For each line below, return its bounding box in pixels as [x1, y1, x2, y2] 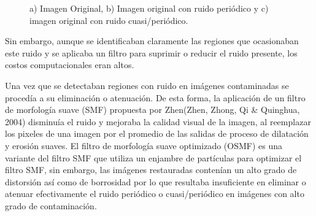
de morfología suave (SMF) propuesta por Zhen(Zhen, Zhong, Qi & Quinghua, [5, 103, 300, 116]
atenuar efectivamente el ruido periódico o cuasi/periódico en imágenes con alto [5, 187, 304, 200]
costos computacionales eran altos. [5, 58, 134, 71]
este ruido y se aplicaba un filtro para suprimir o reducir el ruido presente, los [5, 46, 298, 59]
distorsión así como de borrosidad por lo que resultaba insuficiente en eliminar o [5, 175, 306, 188]
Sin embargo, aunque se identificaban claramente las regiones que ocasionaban [5, 34, 299, 47]
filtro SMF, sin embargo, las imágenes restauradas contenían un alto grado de [5, 163, 297, 176]
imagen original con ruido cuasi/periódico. [29, 13, 188, 26]
